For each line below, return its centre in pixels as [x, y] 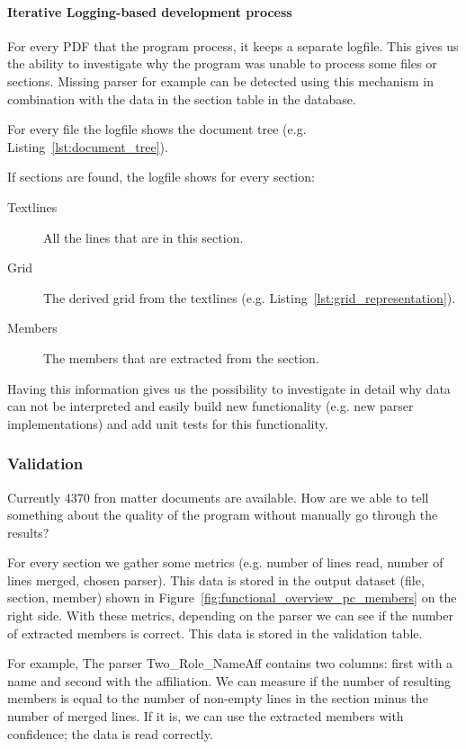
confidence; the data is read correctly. [110, 733]
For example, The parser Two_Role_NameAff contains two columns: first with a [230, 663]
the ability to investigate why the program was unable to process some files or [222, 63]
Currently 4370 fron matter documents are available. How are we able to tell [218, 497]
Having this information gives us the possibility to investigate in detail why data [229, 388]
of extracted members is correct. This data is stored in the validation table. [215, 633]
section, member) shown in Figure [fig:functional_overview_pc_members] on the [232, 597]
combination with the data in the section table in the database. [182, 98]
